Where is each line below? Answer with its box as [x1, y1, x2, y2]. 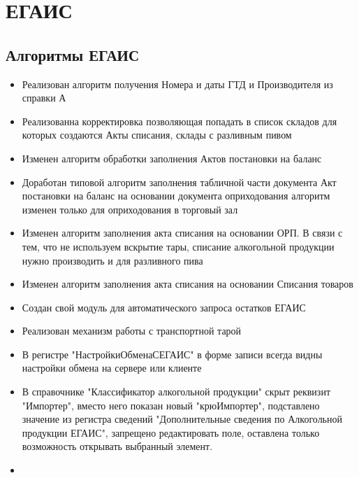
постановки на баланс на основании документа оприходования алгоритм [22, 188, 330, 203]
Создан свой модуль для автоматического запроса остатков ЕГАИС [22, 300, 306, 314]
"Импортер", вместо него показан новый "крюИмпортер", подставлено [22, 398, 320, 412]
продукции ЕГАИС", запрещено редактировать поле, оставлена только [22, 425, 320, 440]
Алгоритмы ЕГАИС [6, 43, 140, 65]
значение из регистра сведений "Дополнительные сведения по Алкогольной [22, 412, 342, 426]
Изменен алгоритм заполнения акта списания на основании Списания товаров [22, 276, 353, 291]
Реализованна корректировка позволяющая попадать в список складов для [22, 113, 337, 128]
